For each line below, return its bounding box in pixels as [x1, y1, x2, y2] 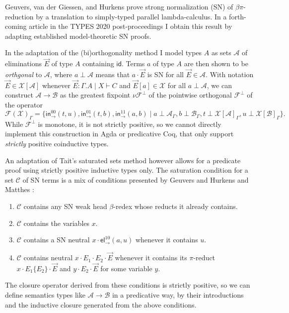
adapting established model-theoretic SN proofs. [5, 30, 151, 41]
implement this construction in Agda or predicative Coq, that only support [5, 128, 234, 139]
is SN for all [147, 69, 184, 79]
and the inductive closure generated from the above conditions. [5, 299, 197, 310]
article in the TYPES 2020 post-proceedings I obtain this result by [29, 21, 232, 31]
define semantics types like [5, 290, 85, 300]
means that [95, 69, 130, 79]
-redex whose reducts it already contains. [113, 201, 238, 211]
